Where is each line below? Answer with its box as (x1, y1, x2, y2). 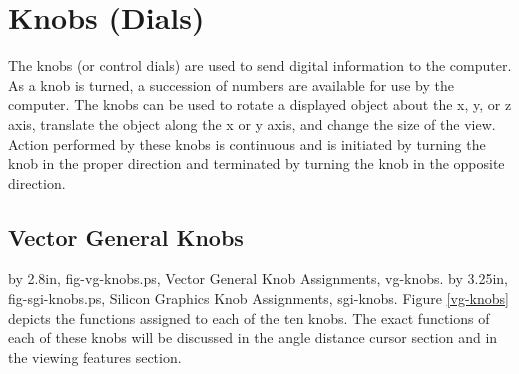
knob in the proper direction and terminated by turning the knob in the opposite (8, 153, 505, 174)
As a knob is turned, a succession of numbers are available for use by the (8, 74, 454, 95)
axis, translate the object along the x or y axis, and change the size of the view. (8, 113, 496, 134)
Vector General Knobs (8, 221, 244, 252)
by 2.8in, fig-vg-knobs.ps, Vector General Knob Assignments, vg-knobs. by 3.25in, (8, 268, 509, 289)
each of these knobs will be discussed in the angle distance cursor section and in (8, 327, 498, 348)
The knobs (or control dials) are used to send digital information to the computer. (8, 55, 512, 76)
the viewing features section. (8, 346, 182, 367)
